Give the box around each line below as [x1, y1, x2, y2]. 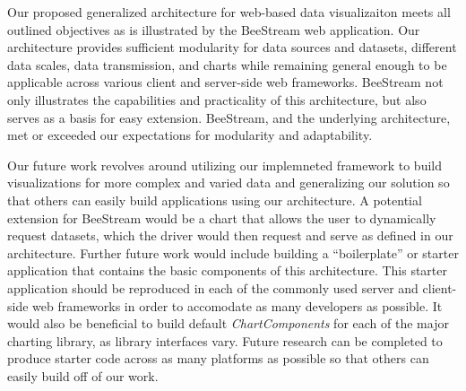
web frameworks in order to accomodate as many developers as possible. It [32, 296, 443, 315]
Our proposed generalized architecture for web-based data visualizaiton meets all [7, 3, 451, 21]
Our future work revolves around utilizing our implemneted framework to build [7, 155, 442, 174]
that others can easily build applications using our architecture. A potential [7, 190, 422, 209]
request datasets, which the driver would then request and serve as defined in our [7, 226, 453, 245]
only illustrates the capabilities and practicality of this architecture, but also [7, 90, 427, 109]
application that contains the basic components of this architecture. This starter [7, 261, 448, 280]
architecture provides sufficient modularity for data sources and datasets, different [7, 38, 457, 56]
